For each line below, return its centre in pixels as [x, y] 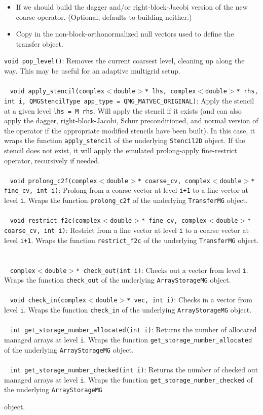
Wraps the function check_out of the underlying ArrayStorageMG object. [118, 280]
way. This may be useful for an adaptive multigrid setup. [92, 71]
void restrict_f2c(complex [55, 221]
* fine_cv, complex [174, 221]
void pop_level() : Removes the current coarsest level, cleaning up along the [124, 61]
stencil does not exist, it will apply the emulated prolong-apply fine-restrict [121, 150]
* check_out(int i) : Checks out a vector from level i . [162, 270]
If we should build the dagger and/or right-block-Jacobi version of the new [132, 7]
